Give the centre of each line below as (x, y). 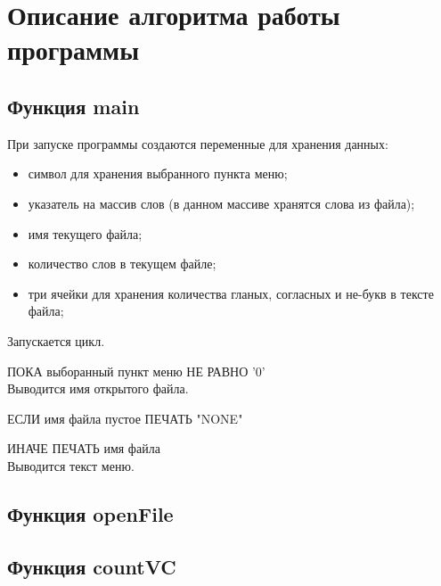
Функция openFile (90, 513)
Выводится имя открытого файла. (98, 388)
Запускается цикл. (56, 340)
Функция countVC (92, 566)
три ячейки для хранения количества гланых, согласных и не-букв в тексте (231, 293)
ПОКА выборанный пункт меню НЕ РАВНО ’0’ (136, 371)
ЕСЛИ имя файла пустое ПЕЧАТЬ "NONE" (125, 418)
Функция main (73, 106)
